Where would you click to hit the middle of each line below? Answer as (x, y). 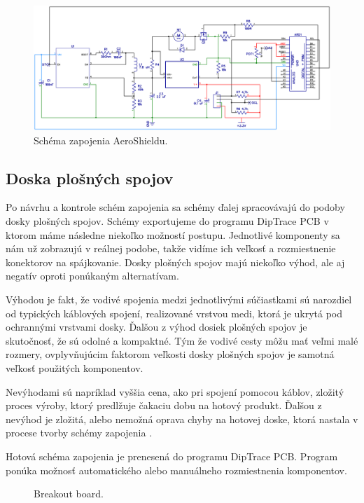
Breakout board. (69, 494)
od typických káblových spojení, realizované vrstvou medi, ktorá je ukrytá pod (174, 313)
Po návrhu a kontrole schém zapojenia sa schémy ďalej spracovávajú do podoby (175, 207)
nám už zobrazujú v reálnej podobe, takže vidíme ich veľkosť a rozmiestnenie (171, 248)
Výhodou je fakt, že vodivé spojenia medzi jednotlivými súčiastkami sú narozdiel (179, 299)
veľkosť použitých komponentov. (75, 367)
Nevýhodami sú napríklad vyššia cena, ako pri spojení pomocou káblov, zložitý (175, 391)
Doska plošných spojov (90, 178)
